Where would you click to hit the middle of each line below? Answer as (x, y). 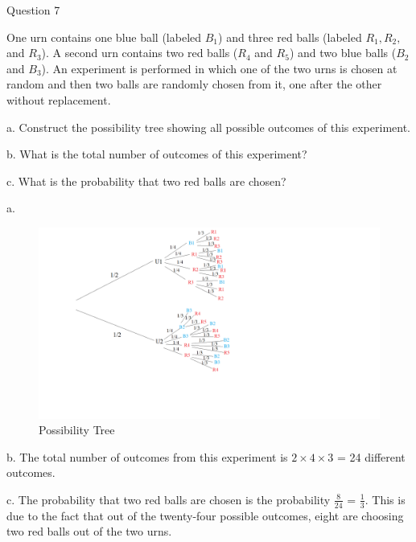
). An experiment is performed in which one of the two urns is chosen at (219, 68)
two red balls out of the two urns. (89, 531)
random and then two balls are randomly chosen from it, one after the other (194, 84)
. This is (385, 499)
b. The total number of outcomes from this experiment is (147, 456)
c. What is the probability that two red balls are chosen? (146, 181)
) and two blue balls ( (343, 53)
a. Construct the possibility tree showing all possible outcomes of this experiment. (208, 127)
